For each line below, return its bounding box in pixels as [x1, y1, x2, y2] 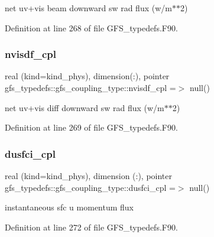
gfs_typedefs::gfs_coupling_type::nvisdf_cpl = [5, 82, 176, 93]
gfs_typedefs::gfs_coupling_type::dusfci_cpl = [5, 181, 176, 193]
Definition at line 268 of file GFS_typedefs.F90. [5, 21, 178, 34]
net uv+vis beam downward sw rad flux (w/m [5, 2, 172, 14]
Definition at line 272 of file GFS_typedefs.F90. [5, 220, 178, 233]
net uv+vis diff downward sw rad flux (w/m [5, 101, 164, 113]
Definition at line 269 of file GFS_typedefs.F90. [5, 121, 178, 134]
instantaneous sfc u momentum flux [5, 201, 134, 213]
